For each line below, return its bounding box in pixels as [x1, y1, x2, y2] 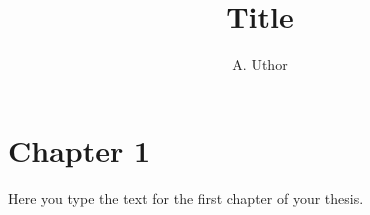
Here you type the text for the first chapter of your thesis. [8, 187, 364, 208]
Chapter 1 [8, 129, 151, 170]
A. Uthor [232, 54, 288, 75]
